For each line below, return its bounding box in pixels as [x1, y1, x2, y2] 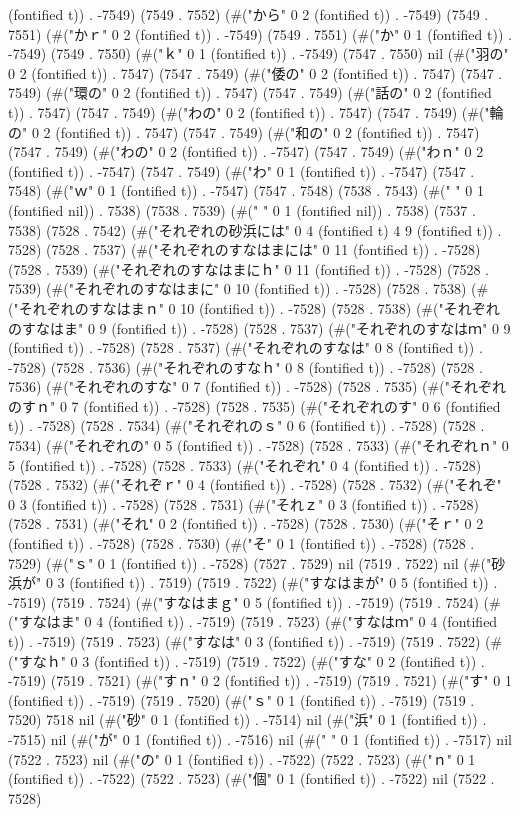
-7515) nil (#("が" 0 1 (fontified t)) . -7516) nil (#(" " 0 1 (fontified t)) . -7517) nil [8, 728, 512, 749]
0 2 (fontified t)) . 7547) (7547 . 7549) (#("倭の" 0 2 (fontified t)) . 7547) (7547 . [8, 62, 503, 83]
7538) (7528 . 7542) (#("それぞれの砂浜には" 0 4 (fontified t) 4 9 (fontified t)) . [8, 219, 502, 240]
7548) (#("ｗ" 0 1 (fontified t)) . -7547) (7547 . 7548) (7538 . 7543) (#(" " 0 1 [8, 180, 484, 201]
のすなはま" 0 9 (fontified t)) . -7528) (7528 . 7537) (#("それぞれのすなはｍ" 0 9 [8, 317, 511, 338]
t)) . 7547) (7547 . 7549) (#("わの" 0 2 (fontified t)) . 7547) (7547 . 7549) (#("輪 [8, 101, 504, 122]
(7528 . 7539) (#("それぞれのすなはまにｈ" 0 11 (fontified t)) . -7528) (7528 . [8, 258, 490, 279]
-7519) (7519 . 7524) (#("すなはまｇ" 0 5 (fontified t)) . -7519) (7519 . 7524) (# [8, 591, 501, 612]
